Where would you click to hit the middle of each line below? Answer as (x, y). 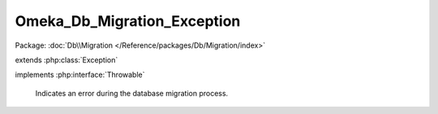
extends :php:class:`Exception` (67, 60)
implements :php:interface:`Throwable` (80, 75)
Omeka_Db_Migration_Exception (128, 21)
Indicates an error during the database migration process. (132, 93)
